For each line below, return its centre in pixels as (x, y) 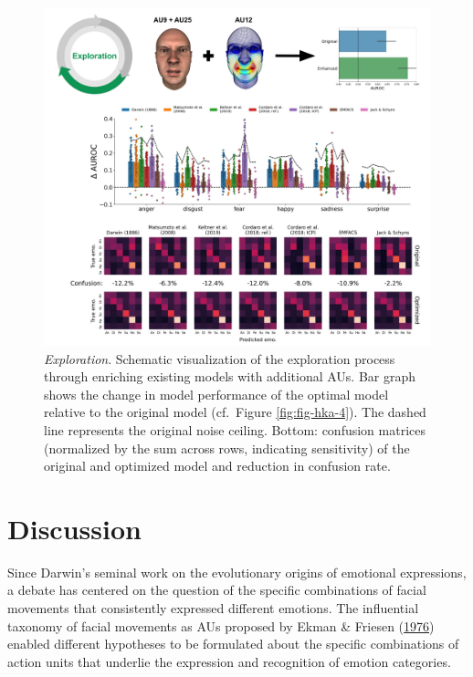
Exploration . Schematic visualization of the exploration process (220, 358)
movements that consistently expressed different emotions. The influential (213, 608)
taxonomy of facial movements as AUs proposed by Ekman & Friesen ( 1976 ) (221, 625)
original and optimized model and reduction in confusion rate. (217, 466)
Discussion (74, 528)
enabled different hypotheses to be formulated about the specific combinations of (233, 644)
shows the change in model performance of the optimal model (216, 394)
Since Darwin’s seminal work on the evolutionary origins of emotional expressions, (237, 572)
